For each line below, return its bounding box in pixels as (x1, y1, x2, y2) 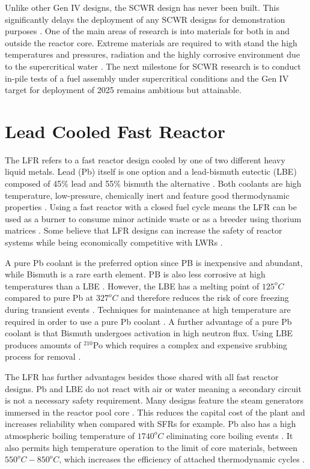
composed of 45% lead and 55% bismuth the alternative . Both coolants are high (5, 177, 302, 190)
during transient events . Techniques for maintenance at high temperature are (5, 303, 291, 315)
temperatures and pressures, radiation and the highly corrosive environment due (5, 48, 300, 61)
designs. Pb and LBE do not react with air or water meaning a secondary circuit (5, 382, 302, 395)
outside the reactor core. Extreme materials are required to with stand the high (5, 36, 297, 49)
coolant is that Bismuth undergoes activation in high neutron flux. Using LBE (5, 327, 293, 339)
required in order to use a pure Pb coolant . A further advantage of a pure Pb (5, 315, 292, 327)
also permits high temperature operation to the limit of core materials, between (5, 441, 297, 453)
